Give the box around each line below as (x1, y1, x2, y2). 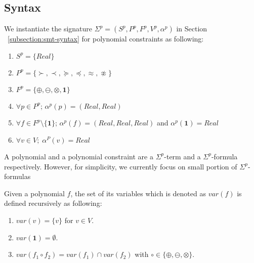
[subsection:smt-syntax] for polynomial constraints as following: (8, 33, 204, 44)
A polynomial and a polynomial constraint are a (4, 151, 153, 161)
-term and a (164, 151, 201, 161)
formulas (4, 171, 31, 182)
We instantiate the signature (4, 23, 93, 34)
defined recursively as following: (4, 198, 102, 208)
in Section (176, 23, 207, 34)
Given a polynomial (4, 188, 65, 198)
